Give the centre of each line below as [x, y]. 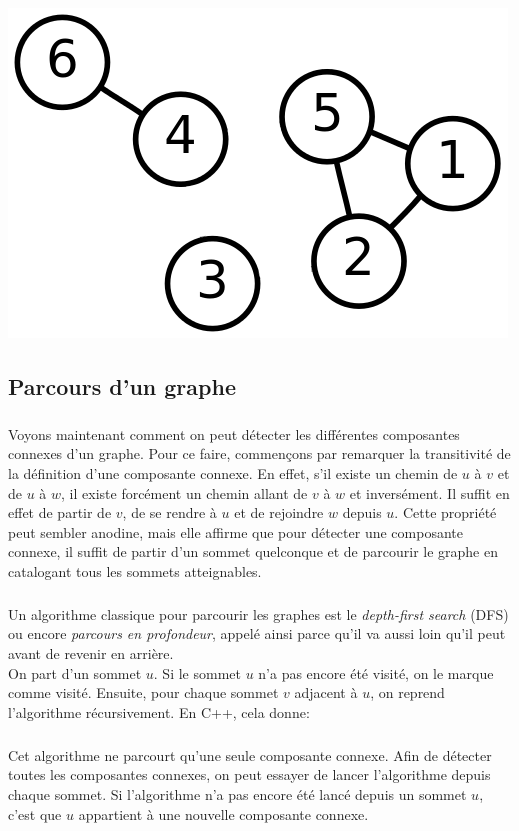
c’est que [35, 813]
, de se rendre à [169, 512]
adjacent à [326, 692]
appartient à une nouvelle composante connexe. [223, 813]
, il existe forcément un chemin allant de [184, 492]
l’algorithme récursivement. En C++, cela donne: [159, 711]
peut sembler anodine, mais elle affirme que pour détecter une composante [235, 531]
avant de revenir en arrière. [91, 653]
